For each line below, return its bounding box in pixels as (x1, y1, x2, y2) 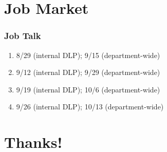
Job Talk (4, 29, 41, 42)
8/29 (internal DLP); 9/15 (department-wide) (16, 49, 160, 60)
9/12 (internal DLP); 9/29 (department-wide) (16, 67, 160, 78)
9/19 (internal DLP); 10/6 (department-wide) (16, 84, 160, 94)
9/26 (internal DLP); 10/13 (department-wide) (16, 101, 164, 112)
